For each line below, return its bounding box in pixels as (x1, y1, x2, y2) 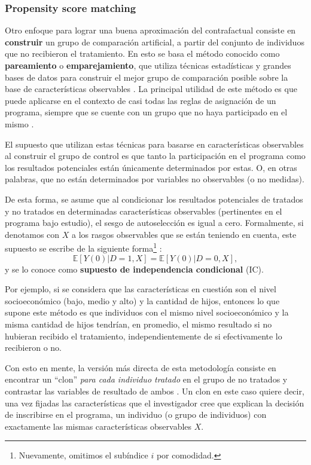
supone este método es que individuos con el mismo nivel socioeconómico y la (5, 306, 289, 319)
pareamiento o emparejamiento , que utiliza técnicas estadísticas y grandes (5, 59, 291, 71)
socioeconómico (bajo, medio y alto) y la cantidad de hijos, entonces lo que (5, 294, 280, 307)
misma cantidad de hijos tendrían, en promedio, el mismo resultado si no (5, 317, 272, 330)
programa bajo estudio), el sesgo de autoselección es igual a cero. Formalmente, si (5, 216, 304, 229)
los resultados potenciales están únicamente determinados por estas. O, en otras (5, 161, 297, 173)
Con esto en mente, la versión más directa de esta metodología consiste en (5, 361, 276, 374)
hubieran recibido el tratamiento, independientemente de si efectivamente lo (5, 329, 282, 342)
